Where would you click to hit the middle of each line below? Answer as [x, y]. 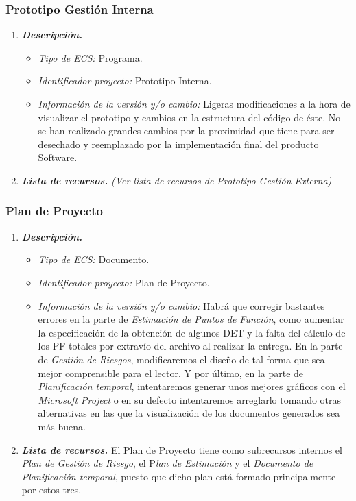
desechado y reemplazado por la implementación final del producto [178, 144]
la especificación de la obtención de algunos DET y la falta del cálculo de [192, 332]
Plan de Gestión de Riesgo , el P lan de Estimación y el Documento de [167, 463]
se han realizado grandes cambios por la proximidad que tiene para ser [186, 131]
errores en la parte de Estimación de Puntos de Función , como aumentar [191, 319]
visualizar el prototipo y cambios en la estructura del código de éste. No [189, 117]
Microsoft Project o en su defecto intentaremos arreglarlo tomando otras [190, 399]
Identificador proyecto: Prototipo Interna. [125, 81]
